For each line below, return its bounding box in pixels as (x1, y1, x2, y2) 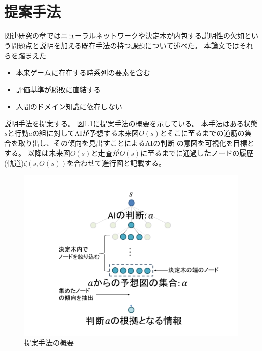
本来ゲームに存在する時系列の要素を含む (16, 67, 150, 77)
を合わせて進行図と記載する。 (67, 158, 166, 168)
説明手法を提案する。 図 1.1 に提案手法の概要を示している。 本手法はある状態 (4, 118, 258, 128)
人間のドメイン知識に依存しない (16, 101, 122, 112)
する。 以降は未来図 (4, 147, 70, 158)
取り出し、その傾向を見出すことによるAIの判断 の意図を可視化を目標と (18, 137, 254, 148)
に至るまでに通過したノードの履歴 (140, 147, 254, 158)
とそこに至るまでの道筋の (160, 128, 245, 138)
